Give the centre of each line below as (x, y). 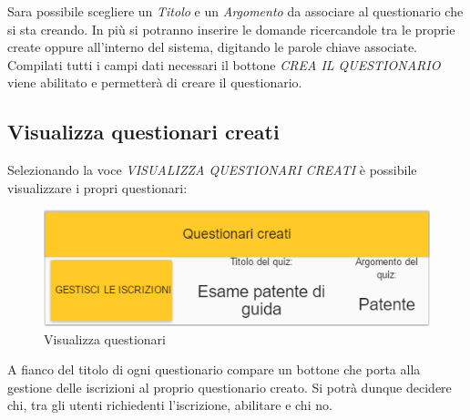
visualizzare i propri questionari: (97, 187)
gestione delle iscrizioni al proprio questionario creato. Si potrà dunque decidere (230, 387)
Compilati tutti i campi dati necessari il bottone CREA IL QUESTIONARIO (224, 64)
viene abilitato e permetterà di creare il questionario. (155, 82)
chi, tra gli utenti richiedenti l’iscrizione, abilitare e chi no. (170, 405)
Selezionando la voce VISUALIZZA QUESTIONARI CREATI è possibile (212, 170)
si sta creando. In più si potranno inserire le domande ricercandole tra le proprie (231, 29)
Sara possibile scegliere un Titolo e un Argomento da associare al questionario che (235, 11)
